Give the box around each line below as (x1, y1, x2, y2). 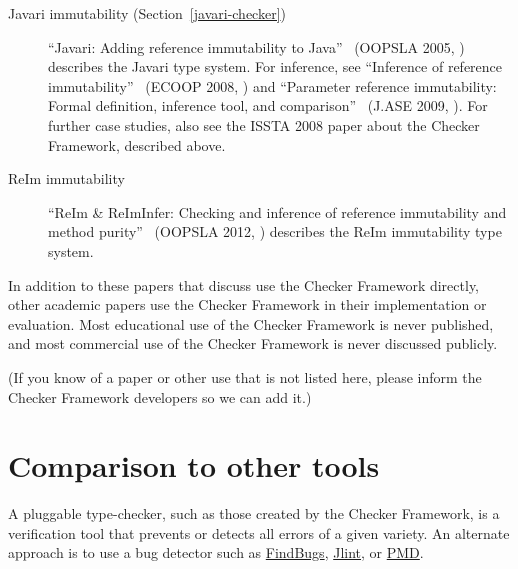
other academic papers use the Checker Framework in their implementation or (8, 294, 487, 315)
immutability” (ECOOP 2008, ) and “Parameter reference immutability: (48, 75, 497, 96)
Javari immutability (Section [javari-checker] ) (8, 3, 286, 23)
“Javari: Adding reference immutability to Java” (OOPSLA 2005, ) (48, 36, 465, 57)
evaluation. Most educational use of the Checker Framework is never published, (8, 313, 494, 334)
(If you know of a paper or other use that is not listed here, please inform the (8, 366, 482, 387)
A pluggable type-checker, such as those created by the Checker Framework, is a (8, 503, 500, 524)
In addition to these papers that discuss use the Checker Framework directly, (8, 274, 480, 295)
